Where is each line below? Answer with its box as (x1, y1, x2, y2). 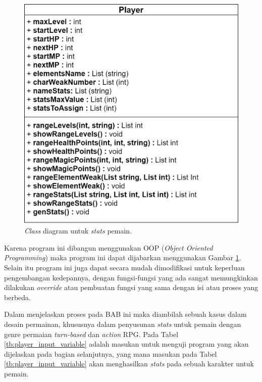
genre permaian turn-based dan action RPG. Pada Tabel (4, 328, 179, 339)
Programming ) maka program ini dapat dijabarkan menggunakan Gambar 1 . (4, 252, 241, 263)
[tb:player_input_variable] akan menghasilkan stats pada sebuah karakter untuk (4, 358, 254, 369)
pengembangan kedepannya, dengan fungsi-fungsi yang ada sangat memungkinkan (4, 272, 258, 282)
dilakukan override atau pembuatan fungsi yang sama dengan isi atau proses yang (4, 282, 258, 293)
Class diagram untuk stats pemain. (24, 225, 132, 236)
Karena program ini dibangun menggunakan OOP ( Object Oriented (4, 242, 213, 253)
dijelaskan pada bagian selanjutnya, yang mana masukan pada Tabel (4, 348, 217, 359)
